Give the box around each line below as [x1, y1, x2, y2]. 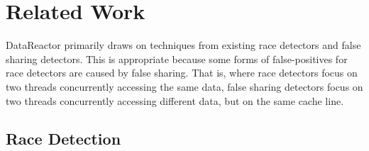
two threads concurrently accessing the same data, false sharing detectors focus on [6, 79, 363, 94]
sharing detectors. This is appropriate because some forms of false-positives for [6, 51, 348, 66]
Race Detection [6, 128, 121, 150]
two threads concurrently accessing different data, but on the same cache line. [6, 93, 344, 108]
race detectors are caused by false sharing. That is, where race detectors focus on [6, 65, 358, 80]
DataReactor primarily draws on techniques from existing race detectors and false [6, 38, 361, 52]
